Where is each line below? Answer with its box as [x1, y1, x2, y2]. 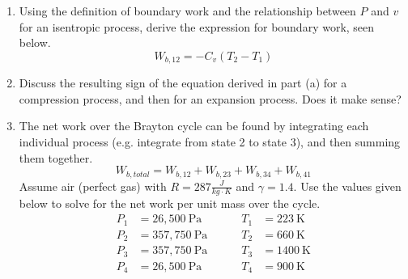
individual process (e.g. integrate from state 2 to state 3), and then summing [19, 133, 401, 150]
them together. [19, 149, 93, 166]
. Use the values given [293, 177, 402, 194]
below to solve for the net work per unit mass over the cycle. [19, 195, 321, 212]
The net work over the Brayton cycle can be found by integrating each [19, 117, 369, 134]
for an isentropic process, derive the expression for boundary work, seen [19, 18, 375, 35]
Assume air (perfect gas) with [19, 177, 167, 194]
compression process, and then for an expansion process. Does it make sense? [19, 90, 402, 107]
